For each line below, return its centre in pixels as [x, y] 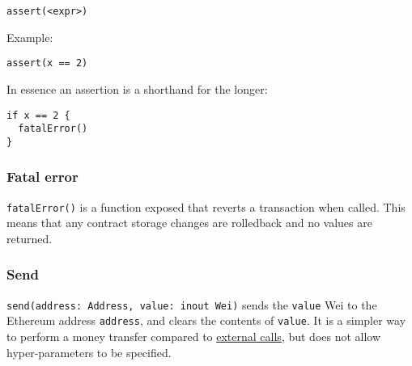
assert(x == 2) [47, 63]
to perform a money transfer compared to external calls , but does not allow [194, 337]
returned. [30, 238]
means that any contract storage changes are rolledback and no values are [189, 223]
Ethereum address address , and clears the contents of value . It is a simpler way [206, 320]
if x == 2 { [38, 115]
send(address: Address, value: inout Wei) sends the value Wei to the [192, 304]
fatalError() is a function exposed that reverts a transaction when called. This [206, 206]
